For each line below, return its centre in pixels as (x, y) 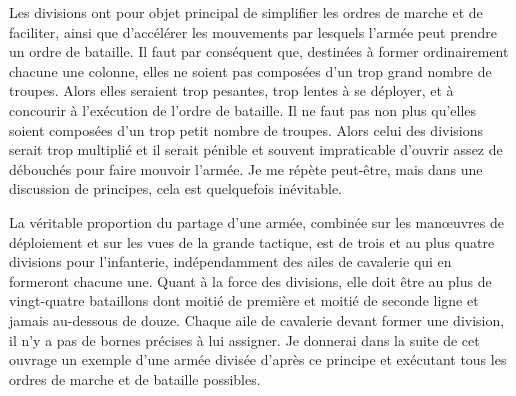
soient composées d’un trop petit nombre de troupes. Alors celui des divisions (246, 129)
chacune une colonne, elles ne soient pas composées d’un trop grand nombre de (250, 70)
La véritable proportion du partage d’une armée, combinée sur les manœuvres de (256, 221)
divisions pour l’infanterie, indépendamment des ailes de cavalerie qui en (230, 261)
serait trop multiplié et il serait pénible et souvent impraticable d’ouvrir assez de (256, 149)
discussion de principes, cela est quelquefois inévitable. (176, 188)
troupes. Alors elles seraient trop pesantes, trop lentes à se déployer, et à (231, 90)
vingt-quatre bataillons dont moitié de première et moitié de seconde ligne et (244, 300)
